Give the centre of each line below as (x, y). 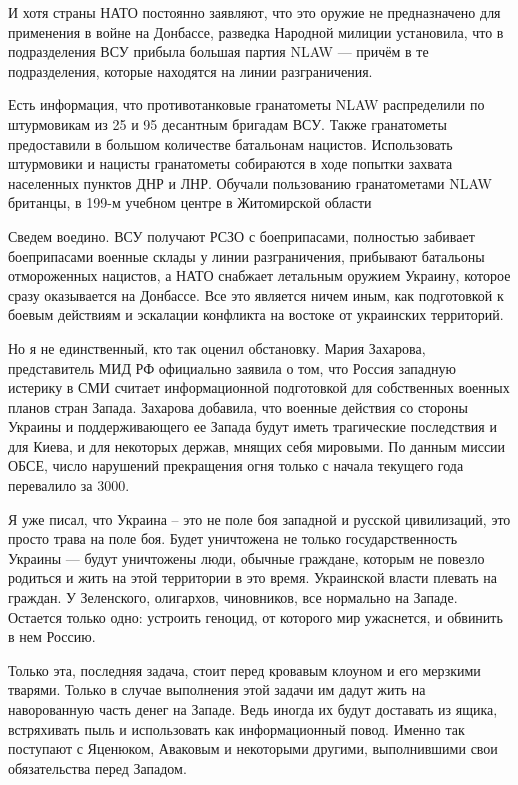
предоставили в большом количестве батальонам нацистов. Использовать (230, 143)
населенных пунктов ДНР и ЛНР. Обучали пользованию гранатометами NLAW (250, 182)
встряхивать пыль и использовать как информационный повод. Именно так (236, 728)
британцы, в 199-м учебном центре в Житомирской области (190, 202)
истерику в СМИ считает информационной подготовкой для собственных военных (259, 387)
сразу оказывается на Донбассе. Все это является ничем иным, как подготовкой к (256, 294)
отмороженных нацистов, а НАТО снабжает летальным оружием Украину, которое (259, 275)
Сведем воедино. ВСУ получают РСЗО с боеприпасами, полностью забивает (241, 235)
